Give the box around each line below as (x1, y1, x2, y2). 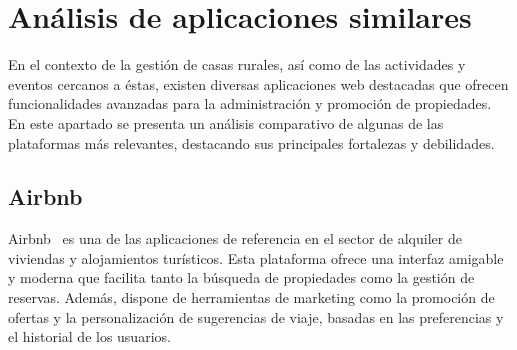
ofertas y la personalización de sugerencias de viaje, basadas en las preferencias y (8, 306, 504, 327)
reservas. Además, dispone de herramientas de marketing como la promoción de (8, 287, 495, 308)
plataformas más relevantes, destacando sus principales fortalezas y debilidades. (8, 132, 495, 153)
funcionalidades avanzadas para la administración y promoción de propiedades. (8, 93, 492, 114)
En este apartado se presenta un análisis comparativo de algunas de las (8, 112, 444, 133)
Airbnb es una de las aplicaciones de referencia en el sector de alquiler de (8, 228, 462, 249)
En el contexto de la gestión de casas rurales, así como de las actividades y (8, 54, 466, 75)
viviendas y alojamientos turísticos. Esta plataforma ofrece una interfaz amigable (8, 247, 504, 268)
